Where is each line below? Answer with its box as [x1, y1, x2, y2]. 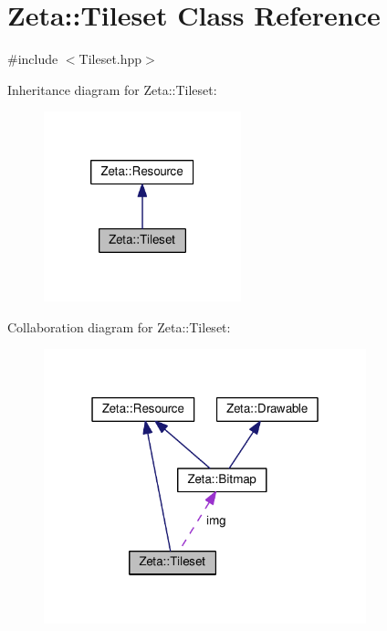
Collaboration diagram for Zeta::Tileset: [7, 317, 231, 336]
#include [7, 49, 58, 68]
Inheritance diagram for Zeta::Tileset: [7, 79, 217, 99]
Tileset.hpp [78, 49, 142, 68]
